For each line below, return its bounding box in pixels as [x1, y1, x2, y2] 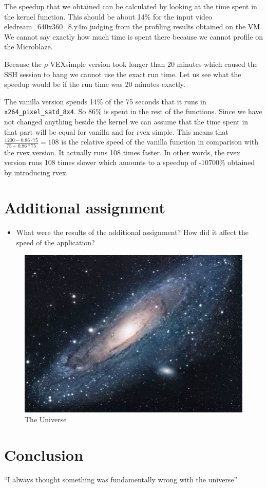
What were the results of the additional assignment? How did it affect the [16, 227, 249, 238]
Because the [4, 58, 42, 69]
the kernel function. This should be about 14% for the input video [4, 11, 213, 22]
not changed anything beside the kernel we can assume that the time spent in [4, 116, 249, 126]
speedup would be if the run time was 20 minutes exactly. [4, 79, 185, 89]
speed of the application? [16, 237, 95, 247]
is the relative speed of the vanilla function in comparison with [61, 136, 259, 147]
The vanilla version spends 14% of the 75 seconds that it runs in [4, 96, 206, 106]
